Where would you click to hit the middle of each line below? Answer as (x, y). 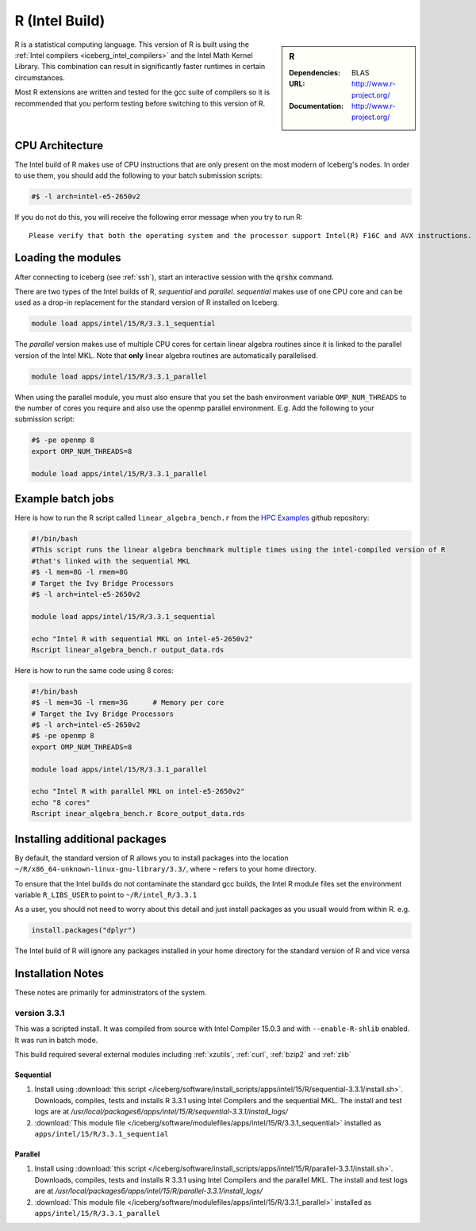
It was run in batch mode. (56, 1040)
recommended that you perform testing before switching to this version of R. (140, 103)
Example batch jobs (64, 499)
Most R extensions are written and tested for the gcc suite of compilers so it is (142, 92)
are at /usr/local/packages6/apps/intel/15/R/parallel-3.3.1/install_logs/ (149, 1191)
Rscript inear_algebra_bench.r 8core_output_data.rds (138, 814)
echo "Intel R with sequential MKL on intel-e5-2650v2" (142, 639)
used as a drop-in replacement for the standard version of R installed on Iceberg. (147, 302)
